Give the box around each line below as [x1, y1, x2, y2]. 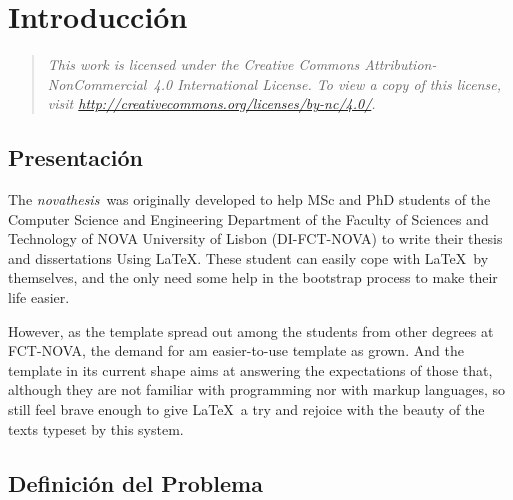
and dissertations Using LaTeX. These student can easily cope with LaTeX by [8, 247, 489, 268]
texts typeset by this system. [8, 418, 184, 439]
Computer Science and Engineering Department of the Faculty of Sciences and [8, 208, 489, 229]
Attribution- [364, 54, 437, 75]
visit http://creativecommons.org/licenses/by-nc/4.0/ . [47, 93, 376, 114]
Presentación [8, 142, 143, 173]
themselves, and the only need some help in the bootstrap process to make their [8, 267, 498, 288]
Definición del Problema [8, 467, 263, 498]
